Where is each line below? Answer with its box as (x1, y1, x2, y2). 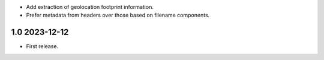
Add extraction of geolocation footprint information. (26, 4, 154, 10)
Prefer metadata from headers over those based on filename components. (26, 12, 210, 19)
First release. (26, 43, 59, 50)
